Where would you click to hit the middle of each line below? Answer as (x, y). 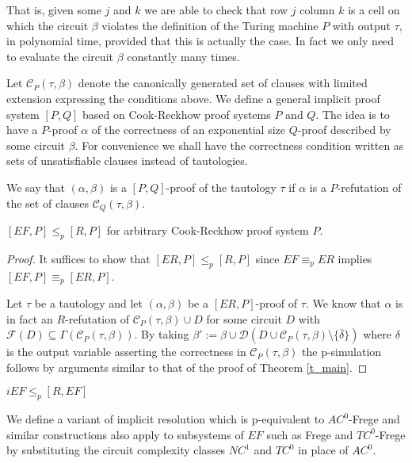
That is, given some (54, 10)
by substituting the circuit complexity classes (116, 450)
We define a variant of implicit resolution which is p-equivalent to (166, 419)
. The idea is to (353, 114)
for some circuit (244, 318)
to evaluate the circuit (60, 56)
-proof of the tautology (221, 187)
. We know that (343, 303)
